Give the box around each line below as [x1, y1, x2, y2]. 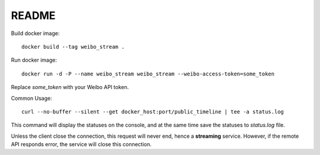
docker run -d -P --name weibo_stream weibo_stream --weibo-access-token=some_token [21, 70, 275, 77]
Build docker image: [11, 30, 60, 37]
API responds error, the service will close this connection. [11, 141, 152, 148]
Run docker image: [11, 56, 57, 64]
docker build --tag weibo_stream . [21, 43, 125, 50]
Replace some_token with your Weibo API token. [11, 84, 129, 91]
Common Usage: [11, 94, 53, 102]
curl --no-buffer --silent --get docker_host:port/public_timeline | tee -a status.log [21, 108, 284, 115]
